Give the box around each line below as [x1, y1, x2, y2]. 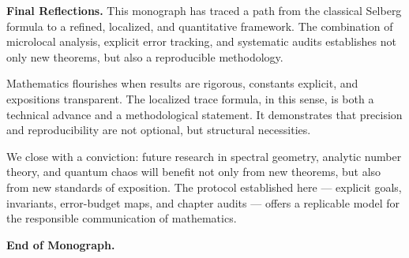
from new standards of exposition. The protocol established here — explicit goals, [6, 178, 402, 195]
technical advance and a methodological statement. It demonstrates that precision [6, 106, 403, 122]
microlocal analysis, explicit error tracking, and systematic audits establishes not [6, 33, 396, 50]
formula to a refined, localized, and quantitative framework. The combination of [6, 17, 393, 34]
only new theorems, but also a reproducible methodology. [6, 48, 283, 65]
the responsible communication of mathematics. [6, 210, 237, 226]
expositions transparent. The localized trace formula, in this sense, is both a [6, 90, 374, 107]
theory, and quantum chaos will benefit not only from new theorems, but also [6, 163, 381, 180]
